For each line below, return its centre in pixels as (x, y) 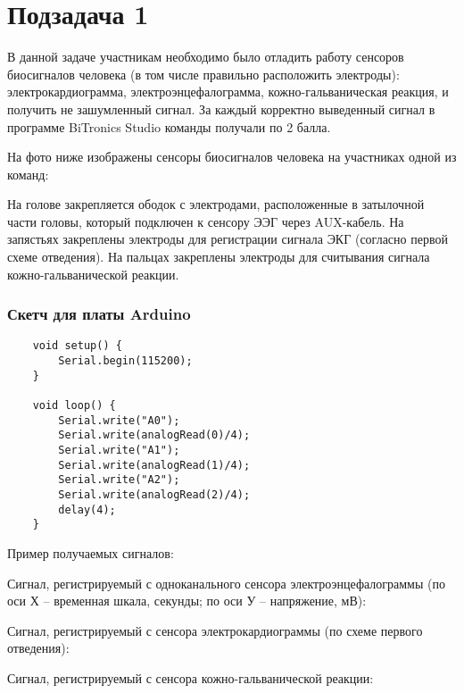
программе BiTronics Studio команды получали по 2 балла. (169, 126)
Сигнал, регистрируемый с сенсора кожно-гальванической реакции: (191, 677)
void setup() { (77, 346)
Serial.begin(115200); (125, 361)
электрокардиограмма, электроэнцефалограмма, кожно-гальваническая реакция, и (228, 92)
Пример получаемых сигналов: (91, 553)
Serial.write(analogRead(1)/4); (154, 465)
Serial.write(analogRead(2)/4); (154, 495)
